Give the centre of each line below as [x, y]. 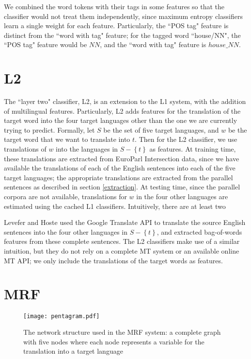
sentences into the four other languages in [66, 231]
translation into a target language [73, 351]
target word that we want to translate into [67, 139]
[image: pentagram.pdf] [62, 316]
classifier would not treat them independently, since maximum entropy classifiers [123, 16]
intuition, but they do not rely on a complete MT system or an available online [122, 251]
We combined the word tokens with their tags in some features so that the [114, 6]
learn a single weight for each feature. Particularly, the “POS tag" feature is [116, 26]
